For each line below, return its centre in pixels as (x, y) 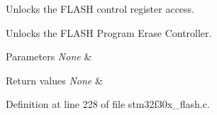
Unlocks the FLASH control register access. (100, 9)
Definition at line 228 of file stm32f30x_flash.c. (108, 104)
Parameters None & (49, 56)
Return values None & (54, 80)
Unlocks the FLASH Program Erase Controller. (109, 32)
